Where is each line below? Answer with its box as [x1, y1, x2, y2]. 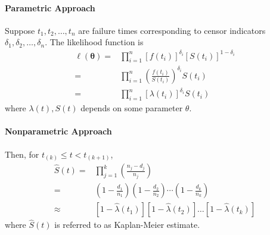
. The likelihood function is [45, 36, 144, 48]
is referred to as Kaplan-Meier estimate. [54, 218, 200, 231]
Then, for [5, 148, 39, 160]
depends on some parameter [80, 102, 183, 114]
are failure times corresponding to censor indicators [78, 24, 266, 36]
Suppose [5, 24, 35, 36]
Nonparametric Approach [5, 125, 112, 137]
